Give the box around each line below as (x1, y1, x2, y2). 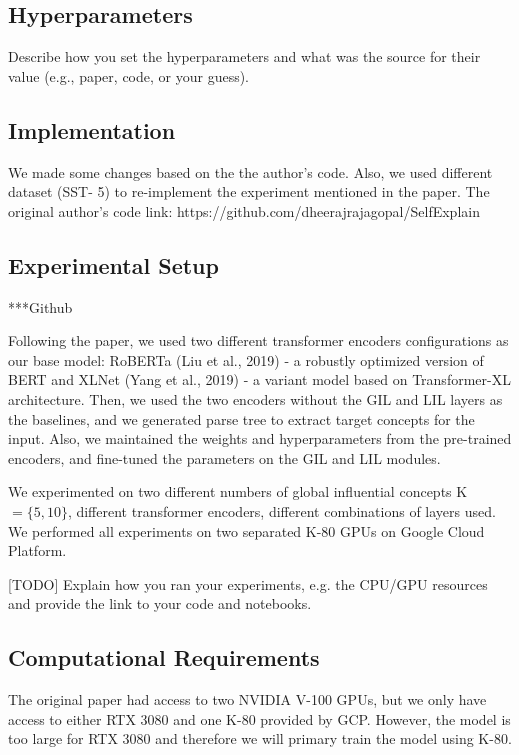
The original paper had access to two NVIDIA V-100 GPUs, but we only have (8, 689, 487, 710)
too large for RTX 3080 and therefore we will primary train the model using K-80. (8, 728, 512, 749)
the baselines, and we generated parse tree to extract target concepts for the (8, 408, 475, 429)
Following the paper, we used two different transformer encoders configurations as (8, 330, 509, 351)
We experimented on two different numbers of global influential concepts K (8, 481, 468, 502)
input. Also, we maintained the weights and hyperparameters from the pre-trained (8, 428, 512, 449)
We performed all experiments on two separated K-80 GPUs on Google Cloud (8, 520, 485, 541)
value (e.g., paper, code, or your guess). (8, 65, 249, 86)
